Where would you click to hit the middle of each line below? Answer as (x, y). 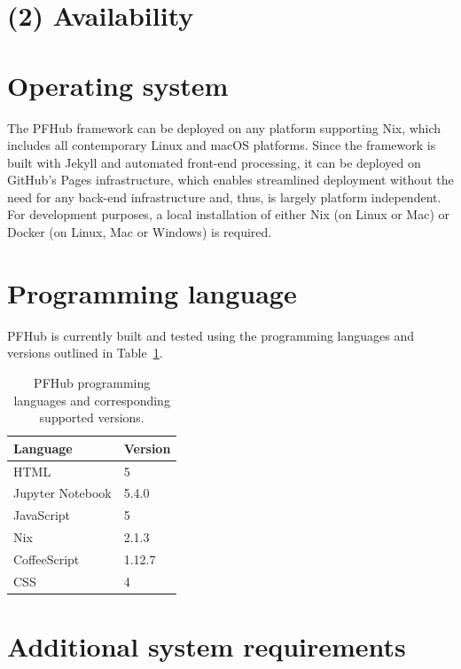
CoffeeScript (47, 559)
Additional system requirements (207, 646)
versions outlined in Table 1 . (85, 353)
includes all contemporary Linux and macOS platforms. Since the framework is (222, 145)
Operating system (118, 85)
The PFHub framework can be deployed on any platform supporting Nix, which (224, 127)
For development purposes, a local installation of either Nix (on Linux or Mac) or (229, 214)
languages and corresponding (92, 400)
